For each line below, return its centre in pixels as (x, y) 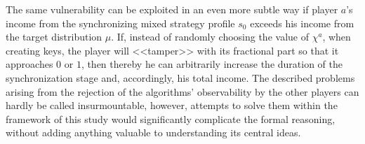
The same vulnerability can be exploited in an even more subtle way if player (172, 9)
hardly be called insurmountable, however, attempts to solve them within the (172, 105)
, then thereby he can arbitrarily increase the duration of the (212, 64)
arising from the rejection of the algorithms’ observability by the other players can (182, 91)
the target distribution (54, 37)
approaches (29, 64)
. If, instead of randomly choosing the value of (210, 37)
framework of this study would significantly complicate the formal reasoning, (171, 118)
